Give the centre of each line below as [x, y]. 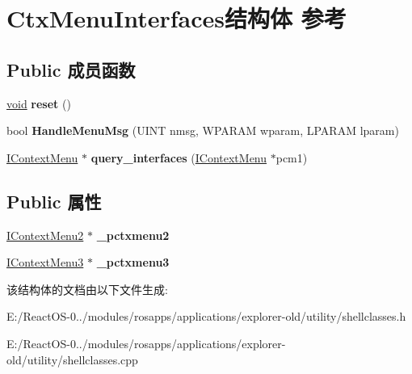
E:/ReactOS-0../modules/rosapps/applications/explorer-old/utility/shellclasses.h [206, 316]
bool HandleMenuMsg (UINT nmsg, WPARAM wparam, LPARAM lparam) [203, 130]
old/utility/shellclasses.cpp [72, 359]
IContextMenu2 [45, 235]
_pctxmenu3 [133, 262]
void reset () [39, 103]
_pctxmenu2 [133, 235]
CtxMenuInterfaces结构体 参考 [177, 18]
